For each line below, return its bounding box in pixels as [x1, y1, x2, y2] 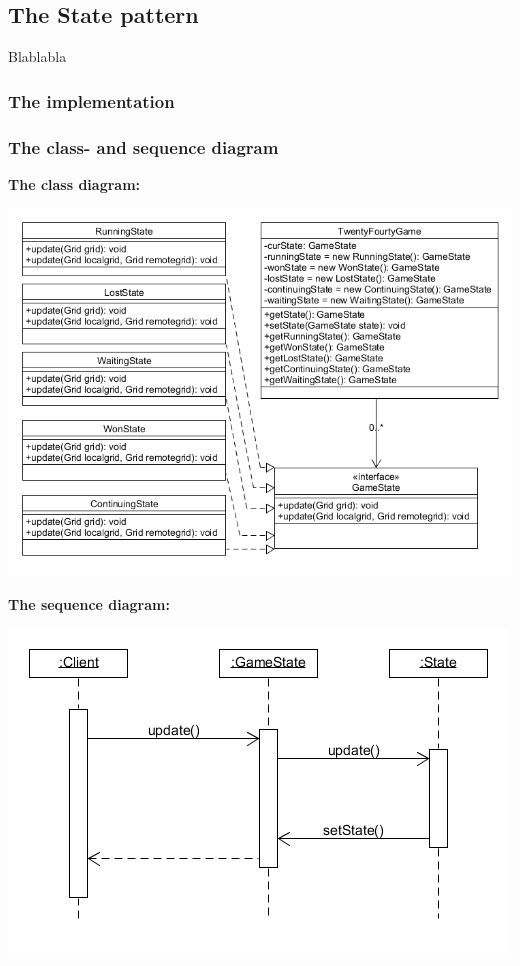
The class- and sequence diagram [8, 134, 279, 159]
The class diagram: [8, 173, 141, 194]
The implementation [8, 88, 175, 113]
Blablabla [8, 46, 67, 67]
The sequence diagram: [8, 593, 170, 614]
